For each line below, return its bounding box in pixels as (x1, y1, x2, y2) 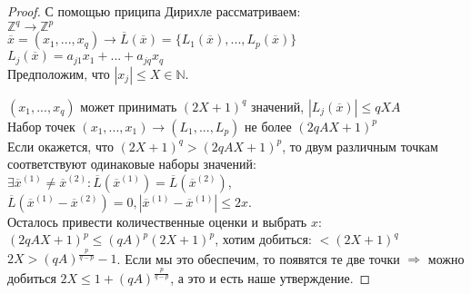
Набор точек (7, 116, 75, 135)
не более (245, 116, 292, 135)
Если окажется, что (7, 136, 114, 155)
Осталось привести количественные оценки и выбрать (7, 211, 307, 230)
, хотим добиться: (215, 230, 312, 249)
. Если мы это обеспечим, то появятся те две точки (116, 249, 400, 268)
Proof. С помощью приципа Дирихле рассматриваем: (7, 2, 301, 20)
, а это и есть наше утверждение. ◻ (170, 268, 371, 287)
